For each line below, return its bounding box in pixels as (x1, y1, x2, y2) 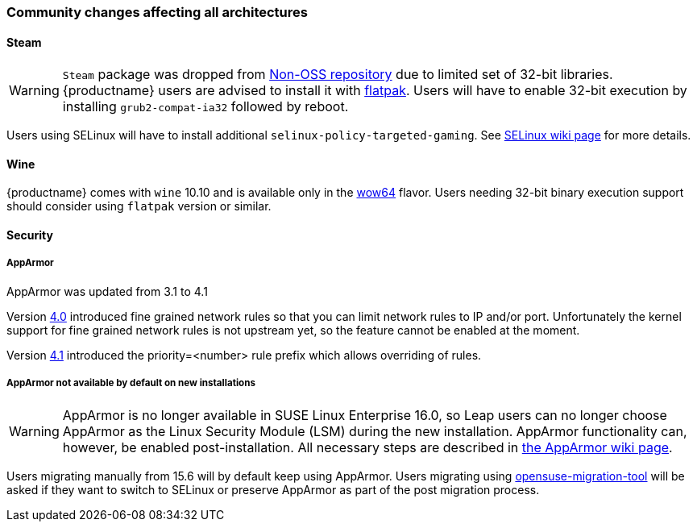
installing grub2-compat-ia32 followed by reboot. (62, 98, 349, 115)
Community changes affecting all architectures (6, 4, 308, 20)
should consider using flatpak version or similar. (6, 199, 272, 214)
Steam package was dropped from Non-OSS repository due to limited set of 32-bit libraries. (62, 66, 613, 83)
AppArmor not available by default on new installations (6, 377, 255, 389)
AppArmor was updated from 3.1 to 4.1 (6, 284, 208, 298)
